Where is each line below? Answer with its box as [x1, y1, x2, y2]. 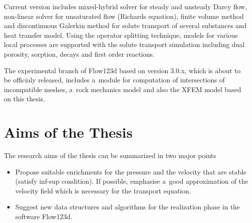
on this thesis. [4, 94, 46, 104]
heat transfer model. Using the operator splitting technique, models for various [4, 30, 238, 40]
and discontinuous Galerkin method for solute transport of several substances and [4, 20, 247, 31]
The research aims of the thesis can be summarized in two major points [4, 150, 217, 160]
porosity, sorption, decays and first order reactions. [4, 48, 155, 59]
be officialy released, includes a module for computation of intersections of [4, 75, 225, 85]
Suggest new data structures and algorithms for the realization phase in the [15, 202, 240, 212]
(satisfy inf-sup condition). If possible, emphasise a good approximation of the [15, 176, 248, 186]
